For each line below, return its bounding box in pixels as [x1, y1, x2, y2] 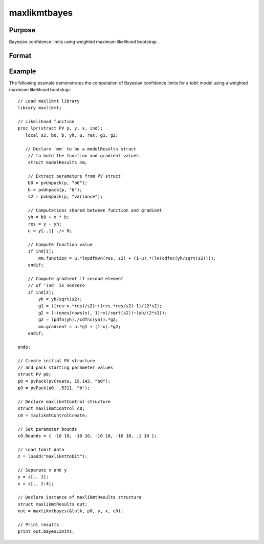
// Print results [18, 522, 59, 527]
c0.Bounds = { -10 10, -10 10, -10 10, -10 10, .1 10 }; [18, 433, 157, 439]
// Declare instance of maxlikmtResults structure [18, 495, 142, 500]
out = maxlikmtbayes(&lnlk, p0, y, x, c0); [18, 508, 124, 514]
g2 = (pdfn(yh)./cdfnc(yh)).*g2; [38, 317, 118, 322]
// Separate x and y [18, 467, 67, 473]
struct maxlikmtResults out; [18, 501, 88, 507]
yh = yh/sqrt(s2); [38, 296, 83, 302]
